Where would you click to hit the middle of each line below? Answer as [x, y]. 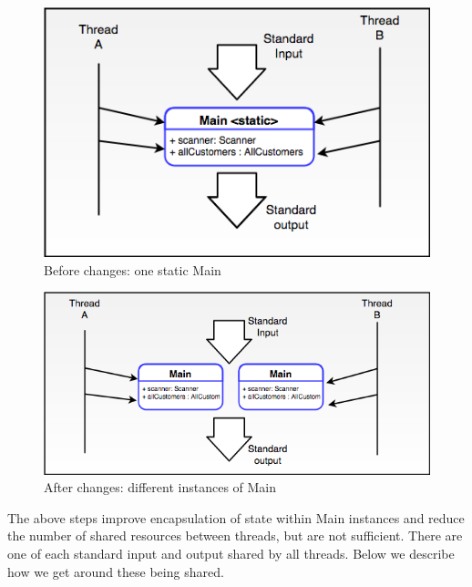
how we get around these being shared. [116, 571]
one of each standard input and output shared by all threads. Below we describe [231, 554]
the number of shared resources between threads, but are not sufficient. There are [235, 536]
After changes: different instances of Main [160, 487]
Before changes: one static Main [133, 269]
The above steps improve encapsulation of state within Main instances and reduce [236, 517]
